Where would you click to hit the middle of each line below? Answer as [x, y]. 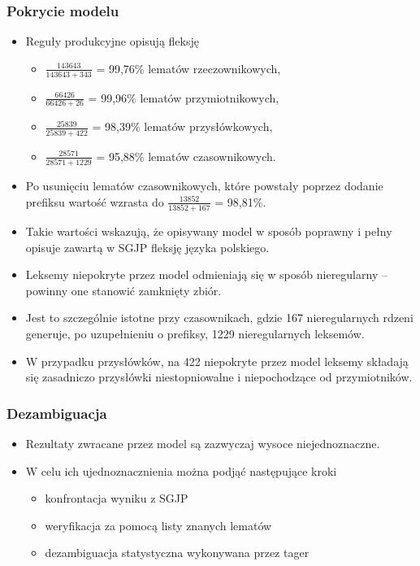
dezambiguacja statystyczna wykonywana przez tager [177, 553]
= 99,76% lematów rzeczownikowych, [188, 68]
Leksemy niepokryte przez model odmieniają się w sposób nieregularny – [206, 274]
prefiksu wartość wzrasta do [95, 201]
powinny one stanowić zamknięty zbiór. [123, 290]
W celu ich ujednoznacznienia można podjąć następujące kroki [181, 470]
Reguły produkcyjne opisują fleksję [112, 41]
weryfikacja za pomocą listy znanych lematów [158, 525]
